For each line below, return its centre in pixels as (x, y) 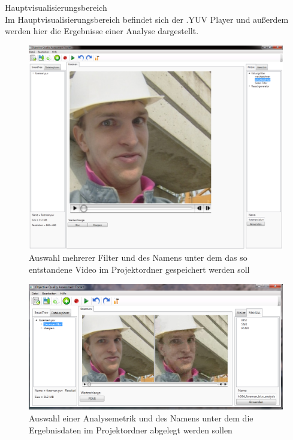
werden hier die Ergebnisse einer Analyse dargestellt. (102, 31)
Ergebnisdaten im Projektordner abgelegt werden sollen (131, 430)
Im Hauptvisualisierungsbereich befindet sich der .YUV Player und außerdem (147, 19)
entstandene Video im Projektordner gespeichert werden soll (139, 269)
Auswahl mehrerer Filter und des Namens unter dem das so (138, 257)
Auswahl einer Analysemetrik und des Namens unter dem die (141, 418)
